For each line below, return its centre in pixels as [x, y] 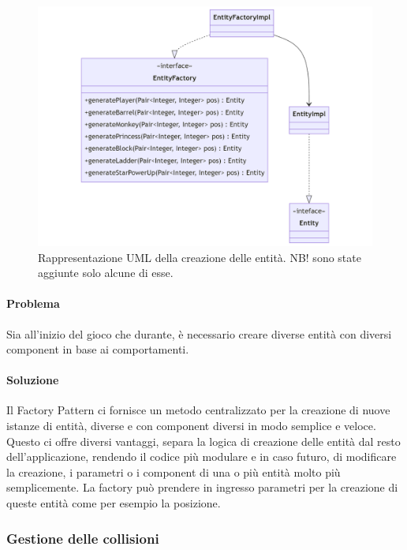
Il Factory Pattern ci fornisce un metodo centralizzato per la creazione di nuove [198, 410]
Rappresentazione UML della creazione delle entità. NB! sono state [200, 257]
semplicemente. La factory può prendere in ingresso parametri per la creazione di [202, 487]
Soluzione [33, 380]
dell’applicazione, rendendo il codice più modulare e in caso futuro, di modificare [202, 456]
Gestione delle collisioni [83, 538]
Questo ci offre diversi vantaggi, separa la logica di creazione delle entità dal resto [203, 441]
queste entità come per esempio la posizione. [114, 503]
